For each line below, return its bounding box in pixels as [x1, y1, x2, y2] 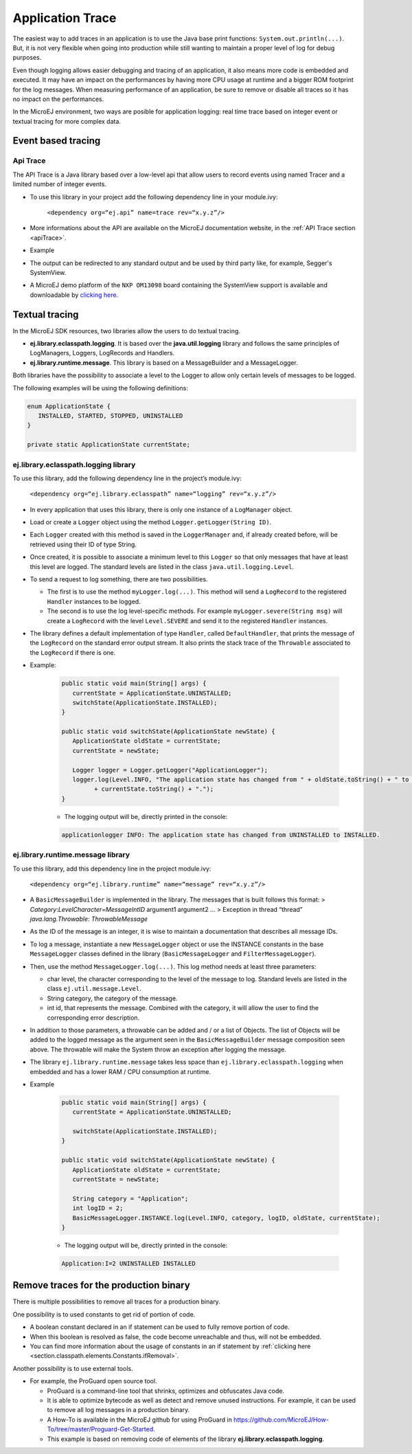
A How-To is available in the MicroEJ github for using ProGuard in [47, 1416, 233, 1424]
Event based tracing [12, 135, 101, 147]
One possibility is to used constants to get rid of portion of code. [12, 1310, 196, 1319]
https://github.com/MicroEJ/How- [233, 1416, 329, 1424]
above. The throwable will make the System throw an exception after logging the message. [30, 1045, 286, 1053]
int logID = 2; [72, 1205, 124, 1212]
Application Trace [12, 10, 117, 25]
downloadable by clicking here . [30, 291, 119, 299]
